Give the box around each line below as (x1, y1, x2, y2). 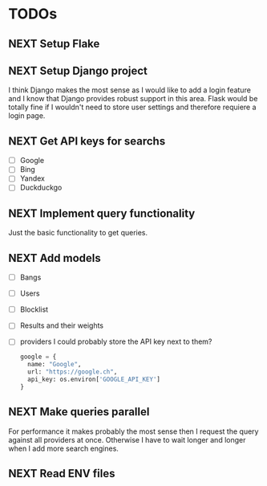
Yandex (19, 174, 46, 183)
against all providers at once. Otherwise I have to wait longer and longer (8, 435, 246, 444)
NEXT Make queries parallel (8, 405, 150, 419)
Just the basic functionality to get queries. (8, 228, 148, 238)
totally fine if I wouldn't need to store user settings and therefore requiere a (8, 102, 257, 112)
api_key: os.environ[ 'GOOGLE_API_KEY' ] (27, 375, 161, 384)
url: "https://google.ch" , (27, 368, 118, 376)
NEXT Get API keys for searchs (8, 134, 166, 148)
